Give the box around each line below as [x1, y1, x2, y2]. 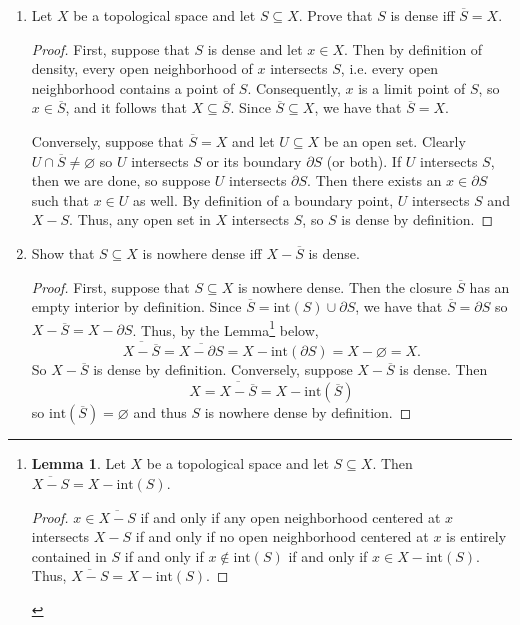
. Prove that [298, 5, 373, 25]
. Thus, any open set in [69, 209, 211, 230]
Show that [31, 242, 95, 263]
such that [31, 189, 90, 210]
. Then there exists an [307, 170, 442, 191]
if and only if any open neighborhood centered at [140, 506, 441, 527]
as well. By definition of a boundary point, [133, 189, 394, 210]
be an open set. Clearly [323, 130, 466, 151]
